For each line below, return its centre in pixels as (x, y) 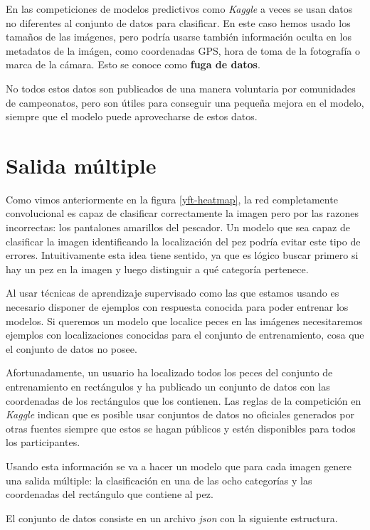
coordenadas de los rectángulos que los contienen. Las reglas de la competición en (184, 400)
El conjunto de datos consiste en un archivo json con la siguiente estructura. (172, 518)
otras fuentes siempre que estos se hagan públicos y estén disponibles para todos (181, 428)
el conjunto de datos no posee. (72, 348)
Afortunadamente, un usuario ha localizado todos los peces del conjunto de (169, 372)
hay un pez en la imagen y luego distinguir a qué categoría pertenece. (157, 269)
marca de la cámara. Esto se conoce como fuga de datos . (133, 64)
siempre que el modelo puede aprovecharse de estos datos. (132, 116)
